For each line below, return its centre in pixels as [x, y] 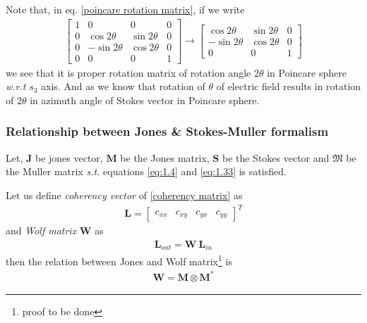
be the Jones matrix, [165, 157]
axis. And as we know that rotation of [123, 86]
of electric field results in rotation [289, 86]
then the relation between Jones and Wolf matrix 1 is [119, 260]
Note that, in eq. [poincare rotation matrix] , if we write [125, 9]
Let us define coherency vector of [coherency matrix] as [124, 195]
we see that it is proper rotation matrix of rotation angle [128, 72]
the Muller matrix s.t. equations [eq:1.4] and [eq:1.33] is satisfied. [146, 171]
